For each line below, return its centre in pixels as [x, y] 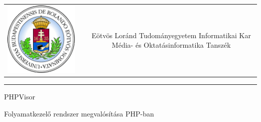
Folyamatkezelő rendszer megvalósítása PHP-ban [79, 113]
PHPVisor [20, 97]
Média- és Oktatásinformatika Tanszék [171, 45]
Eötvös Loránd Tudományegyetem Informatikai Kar [171, 35]
